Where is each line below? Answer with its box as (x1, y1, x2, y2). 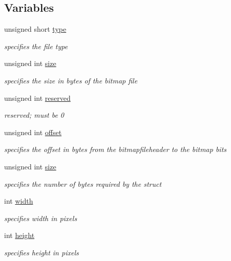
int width (4, 195, 33, 206)
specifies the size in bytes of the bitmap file (4, 75, 138, 85)
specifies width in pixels (4, 212, 77, 223)
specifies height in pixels (4, 247, 79, 257)
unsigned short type (4, 24, 67, 34)
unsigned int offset (4, 126, 62, 137)
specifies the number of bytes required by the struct (4, 178, 162, 189)
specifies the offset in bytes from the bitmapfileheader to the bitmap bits (4, 144, 227, 155)
